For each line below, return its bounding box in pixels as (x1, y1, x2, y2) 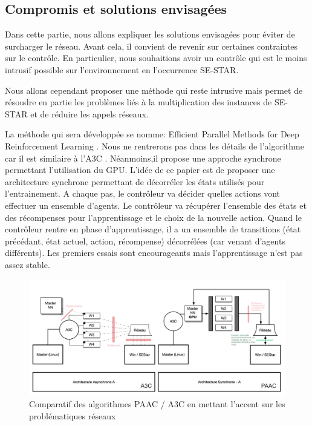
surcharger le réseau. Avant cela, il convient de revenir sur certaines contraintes (5, 39, 298, 52)
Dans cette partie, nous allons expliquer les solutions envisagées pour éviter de (5, 28, 295, 41)
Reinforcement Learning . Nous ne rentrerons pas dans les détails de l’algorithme (5, 139, 304, 152)
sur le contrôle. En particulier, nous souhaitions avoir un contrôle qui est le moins (5, 51, 307, 64)
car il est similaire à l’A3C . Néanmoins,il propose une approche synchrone (5, 151, 281, 164)
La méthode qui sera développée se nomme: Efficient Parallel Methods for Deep (5, 128, 299, 140)
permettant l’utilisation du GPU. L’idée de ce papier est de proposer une (5, 163, 275, 176)
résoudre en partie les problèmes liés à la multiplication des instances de (5, 96, 272, 108)
